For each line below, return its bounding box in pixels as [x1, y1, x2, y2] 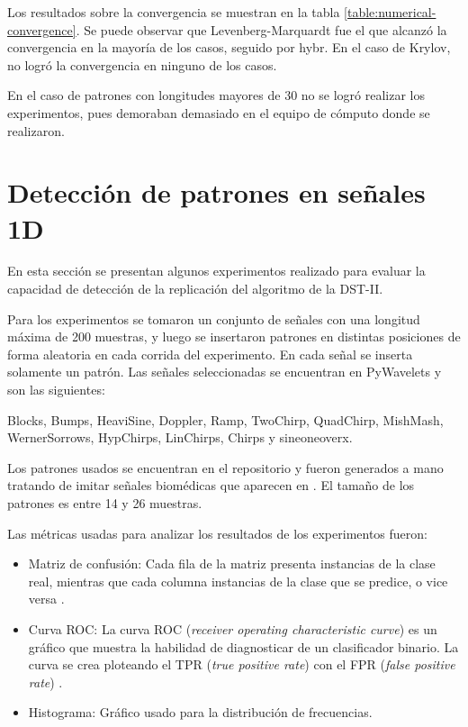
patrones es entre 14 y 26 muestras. [7, 494, 202, 512]
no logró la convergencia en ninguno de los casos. [7, 55, 277, 74]
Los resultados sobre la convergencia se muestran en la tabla [7, 3, 340, 21]
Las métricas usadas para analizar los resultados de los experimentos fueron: [7, 523, 427, 542]
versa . [28, 589, 65, 608]
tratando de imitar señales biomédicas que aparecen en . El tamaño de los [7, 476, 415, 495]
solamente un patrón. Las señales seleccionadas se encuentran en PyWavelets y [7, 362, 442, 381]
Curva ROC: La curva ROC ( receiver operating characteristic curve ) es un [28, 619, 437, 638]
